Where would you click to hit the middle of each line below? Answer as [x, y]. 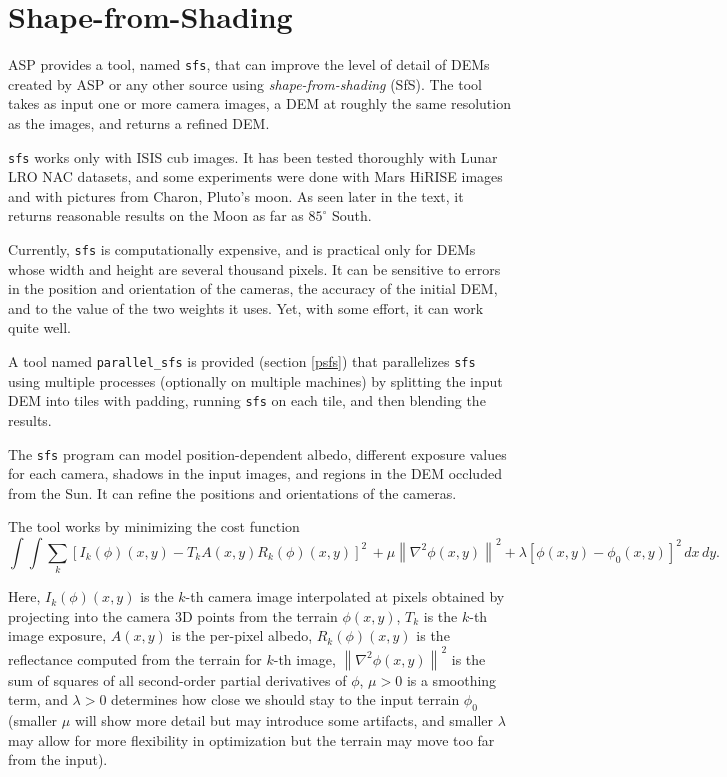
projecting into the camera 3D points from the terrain [173, 615]
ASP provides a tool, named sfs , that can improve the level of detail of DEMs [249, 64]
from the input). [58, 759]
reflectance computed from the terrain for [135, 658]
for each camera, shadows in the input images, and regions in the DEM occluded [255, 473]
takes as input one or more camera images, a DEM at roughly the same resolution [259, 103]
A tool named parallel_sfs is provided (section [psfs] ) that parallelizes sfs [242, 361]
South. [351, 215]
